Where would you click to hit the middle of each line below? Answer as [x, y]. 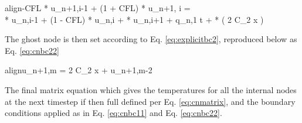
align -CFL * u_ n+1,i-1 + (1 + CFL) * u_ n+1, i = [98, 8]
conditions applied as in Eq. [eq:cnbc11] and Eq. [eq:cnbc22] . [113, 113]
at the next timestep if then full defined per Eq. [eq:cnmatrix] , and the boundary [150, 101]
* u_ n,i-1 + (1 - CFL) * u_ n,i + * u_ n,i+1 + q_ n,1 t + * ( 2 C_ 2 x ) [134, 19]
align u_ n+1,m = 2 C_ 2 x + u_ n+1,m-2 [79, 70]
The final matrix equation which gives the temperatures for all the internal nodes [151, 89]
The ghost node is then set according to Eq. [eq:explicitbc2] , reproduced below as [151, 39]
